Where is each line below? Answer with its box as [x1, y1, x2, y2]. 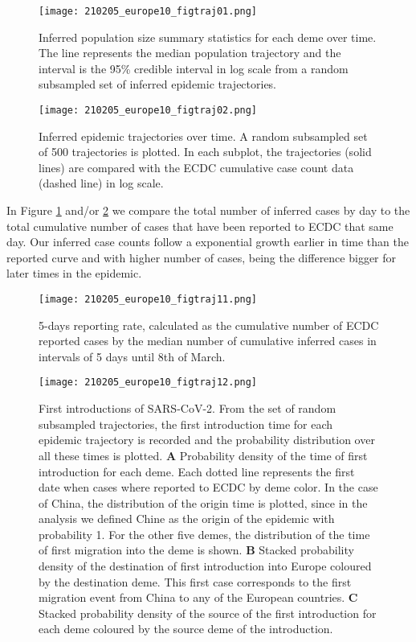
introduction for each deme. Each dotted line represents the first [39, 463, 355, 479]
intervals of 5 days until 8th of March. [39, 348, 226, 364]
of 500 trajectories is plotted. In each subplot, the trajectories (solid [39, 143, 372, 160]
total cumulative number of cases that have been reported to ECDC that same [6, 217, 394, 234]
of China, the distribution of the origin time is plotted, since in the [39, 494, 368, 511]
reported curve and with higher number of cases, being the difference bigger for [6, 249, 397, 265]
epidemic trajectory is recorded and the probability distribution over [39, 431, 375, 448]
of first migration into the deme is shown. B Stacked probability [39, 541, 354, 558]
